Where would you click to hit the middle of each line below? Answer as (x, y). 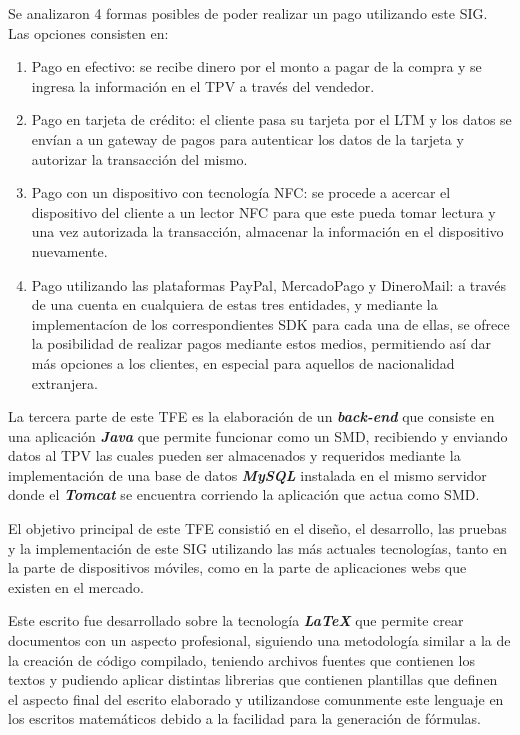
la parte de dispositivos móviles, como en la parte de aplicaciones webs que (237, 567)
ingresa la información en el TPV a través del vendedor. (203, 85)
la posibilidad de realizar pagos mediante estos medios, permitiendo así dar (261, 343)
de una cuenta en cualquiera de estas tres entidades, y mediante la (234, 304)
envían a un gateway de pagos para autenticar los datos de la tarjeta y (247, 138)
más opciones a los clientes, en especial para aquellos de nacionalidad (243, 362)
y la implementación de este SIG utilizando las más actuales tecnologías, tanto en (257, 547)
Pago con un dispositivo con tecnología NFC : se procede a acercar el (241, 192)
